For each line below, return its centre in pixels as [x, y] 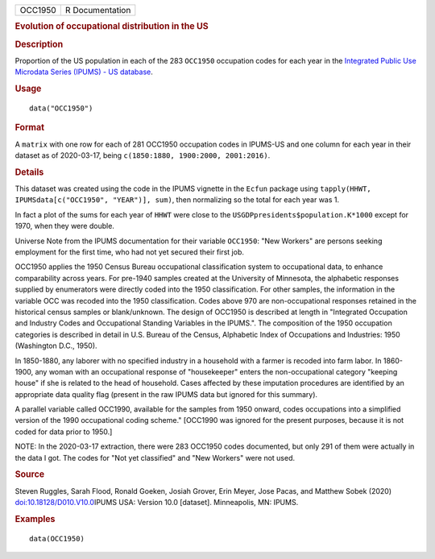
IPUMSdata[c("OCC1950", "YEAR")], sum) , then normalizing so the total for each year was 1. [177, 200]
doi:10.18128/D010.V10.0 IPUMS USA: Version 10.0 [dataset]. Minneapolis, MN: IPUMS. [157, 503]
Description [39, 44]
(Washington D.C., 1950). [56, 346]
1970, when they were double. [64, 226]
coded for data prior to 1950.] [64, 432]
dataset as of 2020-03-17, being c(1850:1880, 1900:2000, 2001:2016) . [143, 155]
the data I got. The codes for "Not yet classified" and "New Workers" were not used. [155, 458]
